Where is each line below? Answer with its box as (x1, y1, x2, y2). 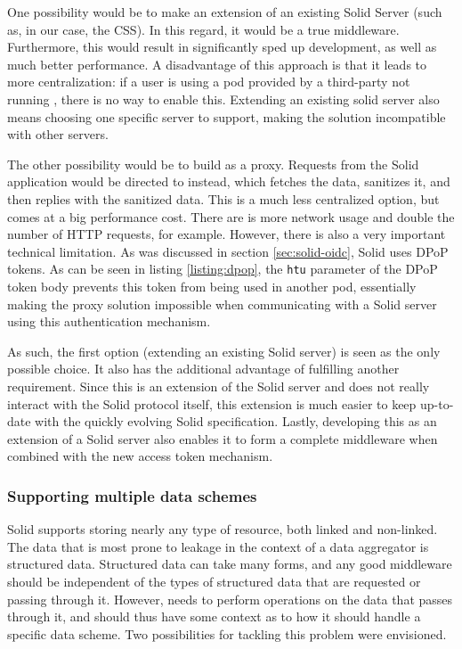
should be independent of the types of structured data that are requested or (7, 571, 421, 590)
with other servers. (7, 125, 109, 144)
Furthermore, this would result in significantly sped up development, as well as (7, 37, 437, 56)
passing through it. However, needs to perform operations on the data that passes (7, 589, 453, 608)
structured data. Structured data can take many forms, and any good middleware (7, 555, 452, 573)
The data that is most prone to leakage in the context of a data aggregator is (7, 537, 429, 555)
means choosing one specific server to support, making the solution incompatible (7, 107, 446, 126)
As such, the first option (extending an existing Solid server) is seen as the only (7, 341, 441, 360)
